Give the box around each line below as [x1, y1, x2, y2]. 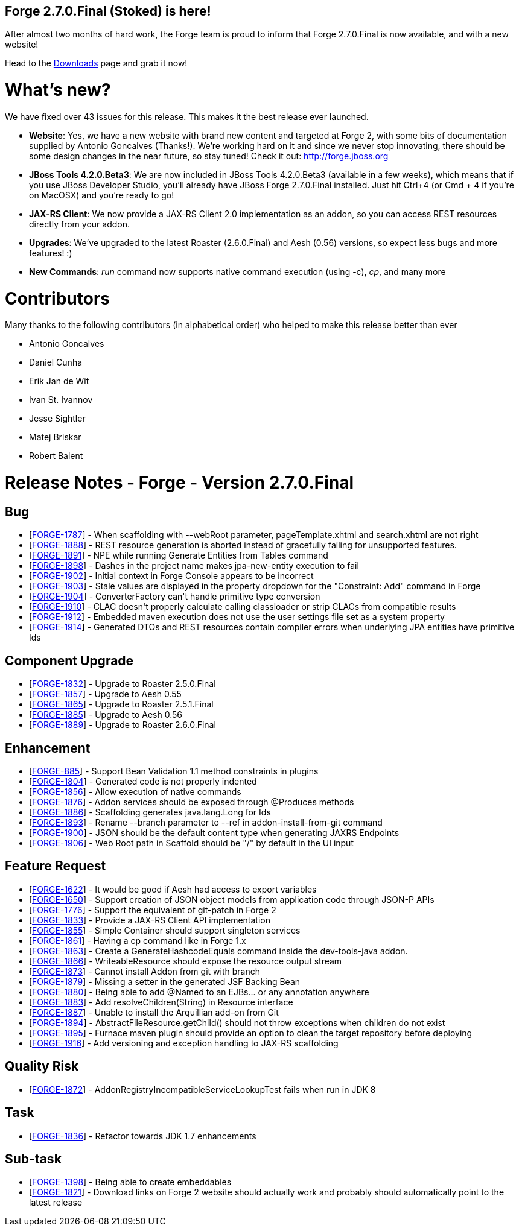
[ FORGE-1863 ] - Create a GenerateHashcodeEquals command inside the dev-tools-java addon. [29, 945, 408, 956]
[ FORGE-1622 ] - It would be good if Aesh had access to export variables [29, 884, 317, 894]
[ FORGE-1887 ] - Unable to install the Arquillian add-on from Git [29, 1007, 279, 1017]
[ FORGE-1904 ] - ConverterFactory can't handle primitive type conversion [29, 591, 320, 602]
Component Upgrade [5, 653, 134, 668]
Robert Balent [29, 451, 83, 461]
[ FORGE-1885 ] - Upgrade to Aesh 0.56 [29, 709, 183, 720]
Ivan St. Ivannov [29, 394, 93, 405]
